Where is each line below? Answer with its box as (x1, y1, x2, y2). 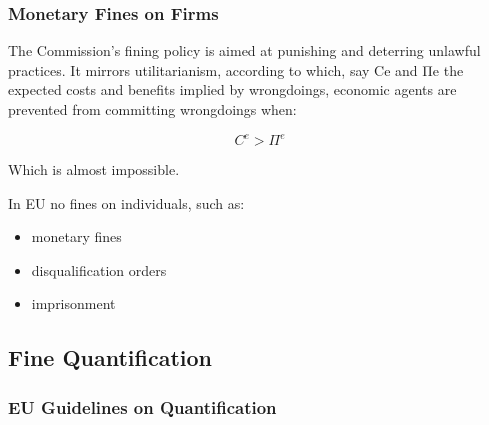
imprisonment (31, 293, 116, 314)
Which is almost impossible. (8, 159, 180, 180)
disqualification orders (31, 259, 167, 280)
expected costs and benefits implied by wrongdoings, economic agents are (8, 79, 457, 100)
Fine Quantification (8, 342, 213, 373)
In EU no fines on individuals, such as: (8, 192, 245, 213)
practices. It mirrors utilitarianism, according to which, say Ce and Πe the (8, 59, 464, 80)
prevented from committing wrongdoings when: (8, 99, 297, 119)
